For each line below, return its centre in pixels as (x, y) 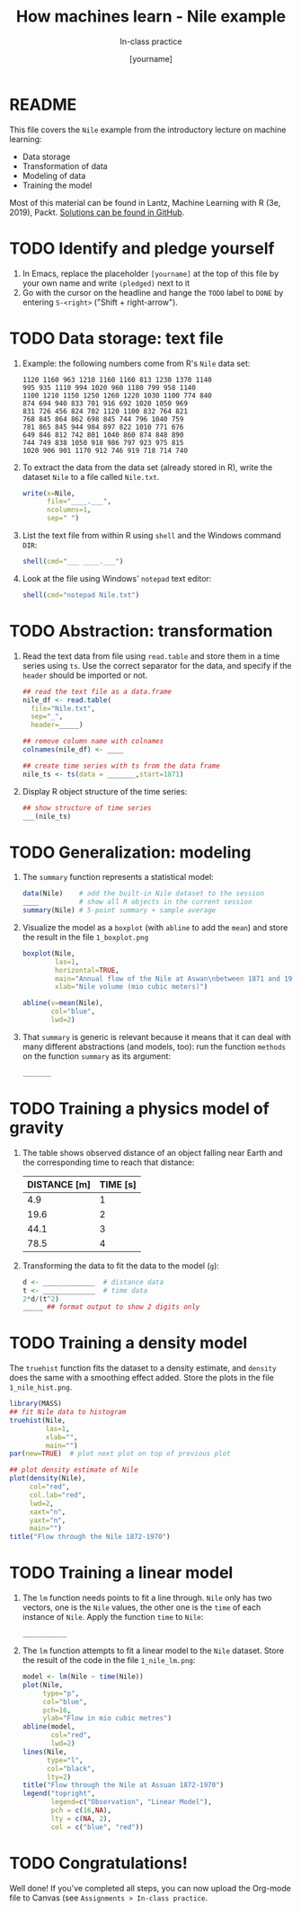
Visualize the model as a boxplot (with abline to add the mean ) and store (155, 927)
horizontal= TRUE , (87, 970)
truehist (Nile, (38, 1420)
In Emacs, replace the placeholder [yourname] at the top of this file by (150, 273)
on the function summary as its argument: (97, 1056)
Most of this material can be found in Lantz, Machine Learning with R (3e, (145, 202)
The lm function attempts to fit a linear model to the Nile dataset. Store (153, 1650)
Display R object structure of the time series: (105, 791)
